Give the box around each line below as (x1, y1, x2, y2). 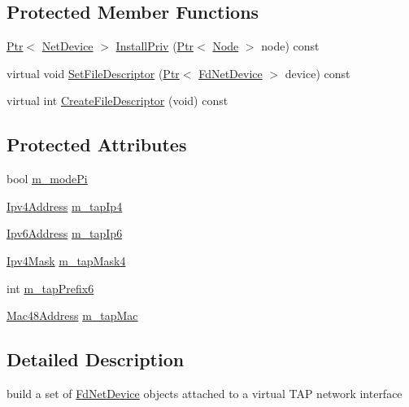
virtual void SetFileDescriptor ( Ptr (7, 64, 180, 81)
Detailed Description (7, 347, 185, 372)
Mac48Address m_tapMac (7, 307, 138, 324)
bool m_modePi (7, 170, 88, 187)
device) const (285, 64, 350, 81)
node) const (261, 37, 320, 55)
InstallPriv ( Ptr (115, 37, 194, 55)
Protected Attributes (7, 132, 187, 157)
